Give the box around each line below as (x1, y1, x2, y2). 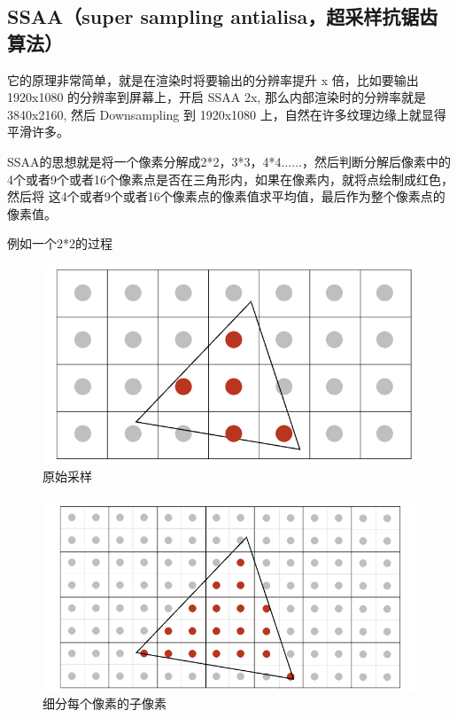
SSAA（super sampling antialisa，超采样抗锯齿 (7, 3, 438, 30)
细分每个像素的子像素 (43, 694, 167, 713)
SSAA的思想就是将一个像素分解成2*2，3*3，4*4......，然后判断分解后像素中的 (7, 152, 451, 170)
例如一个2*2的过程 (7, 234, 112, 253)
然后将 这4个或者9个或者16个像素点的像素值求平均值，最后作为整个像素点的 (7, 187, 445, 206)
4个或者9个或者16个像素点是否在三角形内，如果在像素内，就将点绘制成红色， (7, 169, 453, 188)
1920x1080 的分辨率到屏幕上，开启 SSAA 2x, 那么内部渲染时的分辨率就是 (7, 88, 426, 106)
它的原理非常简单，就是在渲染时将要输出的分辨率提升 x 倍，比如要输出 (7, 70, 419, 89)
